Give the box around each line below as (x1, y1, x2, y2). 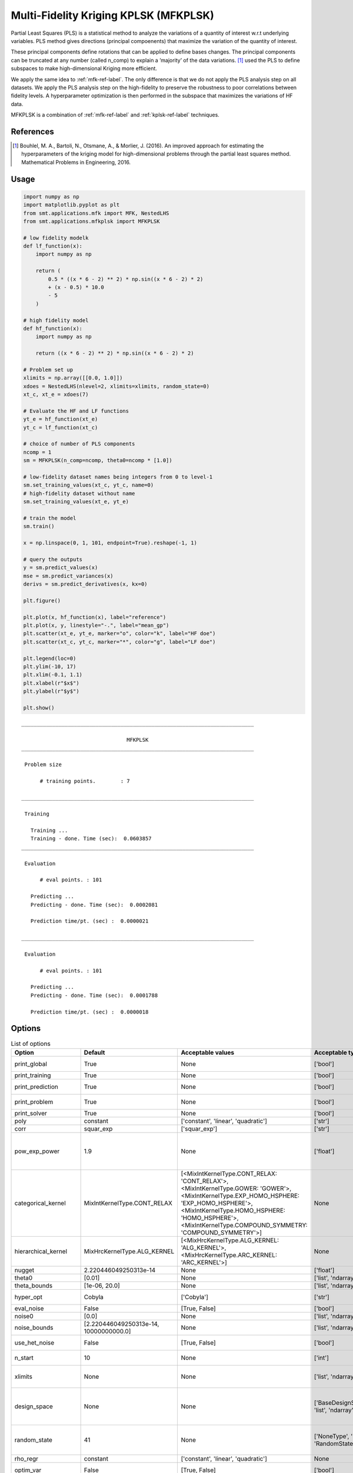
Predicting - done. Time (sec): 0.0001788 (30, 992, 158, 999)
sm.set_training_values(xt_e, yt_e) (23, 498, 129, 505)
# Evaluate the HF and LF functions (23, 407, 129, 414)
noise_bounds (14, 1323, 54, 1332)
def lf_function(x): (23, 243, 82, 250)
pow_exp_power (14, 1147, 60, 1155)
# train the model (23, 514, 76, 521)
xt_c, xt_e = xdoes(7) (23, 391, 89, 398)
